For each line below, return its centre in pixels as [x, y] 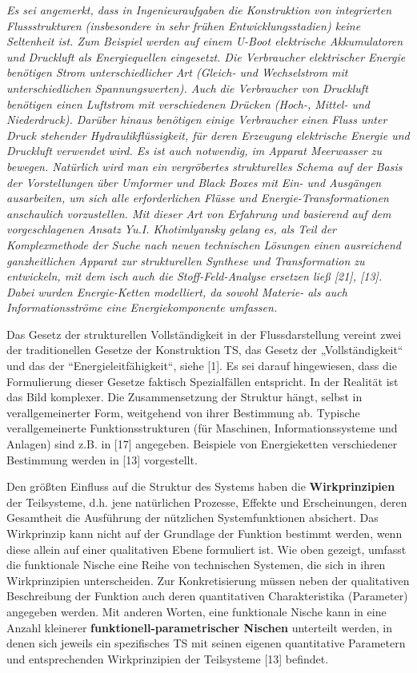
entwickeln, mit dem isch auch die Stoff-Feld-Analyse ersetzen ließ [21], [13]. [194, 276]
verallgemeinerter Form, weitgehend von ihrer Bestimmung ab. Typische [183, 412]
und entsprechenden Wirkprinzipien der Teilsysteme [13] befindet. [168, 658]
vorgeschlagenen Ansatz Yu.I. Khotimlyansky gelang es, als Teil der [172, 229]
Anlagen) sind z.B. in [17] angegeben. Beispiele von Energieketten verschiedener [202, 444]
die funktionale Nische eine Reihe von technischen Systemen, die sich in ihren [196, 565]
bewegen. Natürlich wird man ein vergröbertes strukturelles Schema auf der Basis [204, 166]
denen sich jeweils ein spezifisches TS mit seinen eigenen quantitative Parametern [206, 643]
